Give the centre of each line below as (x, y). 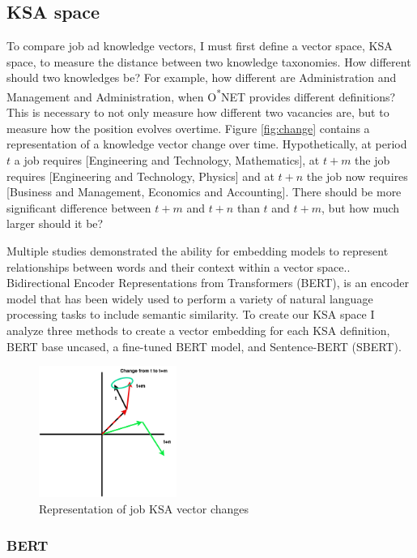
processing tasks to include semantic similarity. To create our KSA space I (191, 314)
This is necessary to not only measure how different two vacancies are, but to (198, 112)
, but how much (361, 207)
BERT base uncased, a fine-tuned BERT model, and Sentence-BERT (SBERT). (204, 346)
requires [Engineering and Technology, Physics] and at (140, 176)
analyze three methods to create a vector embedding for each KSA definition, (198, 330)
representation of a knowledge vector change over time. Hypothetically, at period (207, 144)
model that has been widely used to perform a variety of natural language (190, 298)
